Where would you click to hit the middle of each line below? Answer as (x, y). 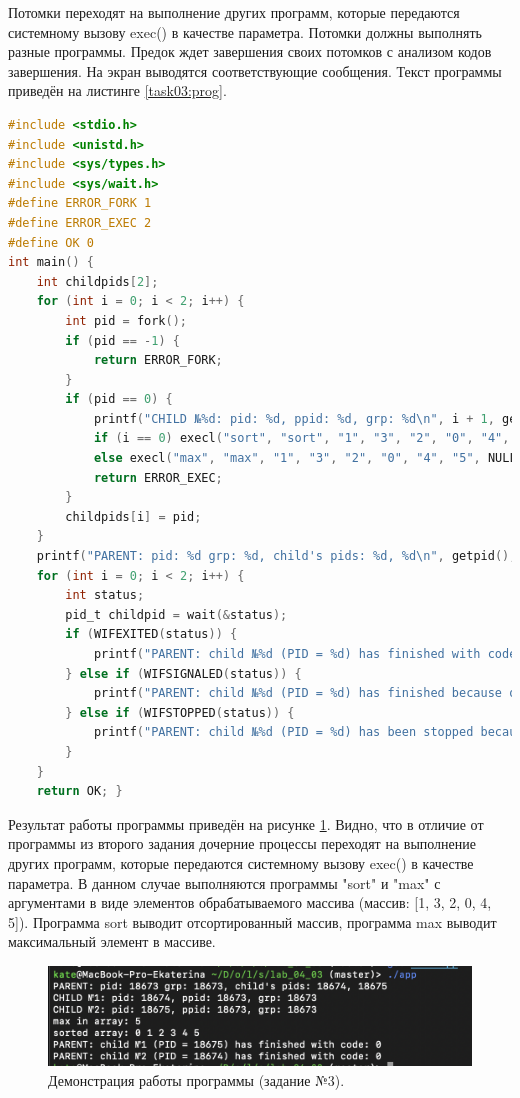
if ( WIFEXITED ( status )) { (151, 634)
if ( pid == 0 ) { (119, 399)
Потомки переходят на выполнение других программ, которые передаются (234, 12)
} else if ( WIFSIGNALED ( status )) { (183, 673)
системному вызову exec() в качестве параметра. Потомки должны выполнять (245, 31)
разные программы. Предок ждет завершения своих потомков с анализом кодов (250, 51)
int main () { (51, 262)
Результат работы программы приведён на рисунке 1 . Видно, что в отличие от (246, 823)
